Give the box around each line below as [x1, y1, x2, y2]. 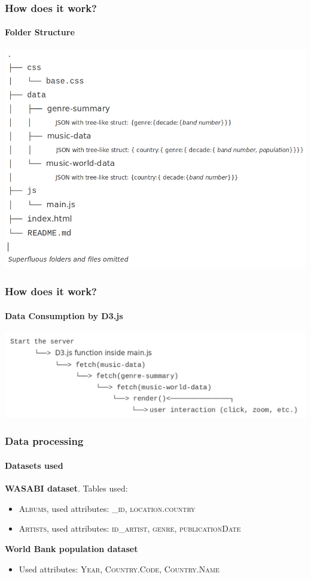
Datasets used [5, 459, 63, 471]
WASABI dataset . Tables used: [5, 482, 128, 495]
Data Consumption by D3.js [5, 309, 123, 322]
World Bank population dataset [5, 542, 138, 554]
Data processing [5, 434, 84, 448]
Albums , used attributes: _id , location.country [19, 502, 196, 514]
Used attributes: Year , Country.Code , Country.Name [19, 562, 219, 575]
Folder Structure [5, 26, 75, 38]
